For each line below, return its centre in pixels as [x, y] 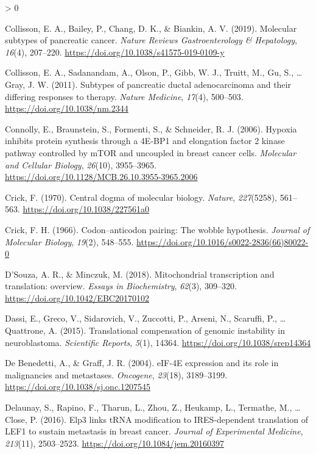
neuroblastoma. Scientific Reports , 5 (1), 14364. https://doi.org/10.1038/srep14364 [158, 342]
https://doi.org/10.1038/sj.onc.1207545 [78, 387]
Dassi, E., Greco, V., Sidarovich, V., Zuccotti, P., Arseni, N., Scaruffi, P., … [146, 318]
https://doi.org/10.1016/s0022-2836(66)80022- [223, 241]
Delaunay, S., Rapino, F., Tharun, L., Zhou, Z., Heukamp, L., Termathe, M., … [153, 407]
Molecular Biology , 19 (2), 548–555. [69, 241]
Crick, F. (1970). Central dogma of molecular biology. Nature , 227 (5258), [141, 197]
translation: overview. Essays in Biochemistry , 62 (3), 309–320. [121, 286]
